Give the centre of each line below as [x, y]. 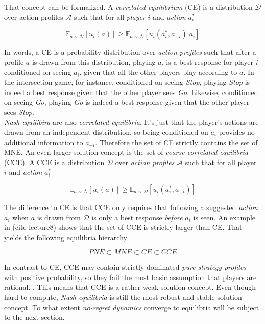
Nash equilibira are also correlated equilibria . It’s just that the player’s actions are [131, 122]
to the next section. [34, 317]
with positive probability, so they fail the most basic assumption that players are [130, 277]
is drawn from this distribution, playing [94, 62]
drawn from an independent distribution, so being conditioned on [106, 132]
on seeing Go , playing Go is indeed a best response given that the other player [127, 102]
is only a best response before [137, 217]
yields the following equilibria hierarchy [66, 237]
